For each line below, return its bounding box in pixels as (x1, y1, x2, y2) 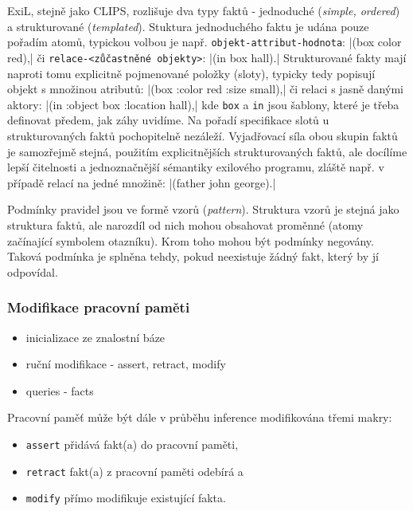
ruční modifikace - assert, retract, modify (25, 356, 226, 372)
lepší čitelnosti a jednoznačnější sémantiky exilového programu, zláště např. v (7, 159, 384, 175)
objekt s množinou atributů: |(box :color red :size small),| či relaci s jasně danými (7, 81, 403, 97)
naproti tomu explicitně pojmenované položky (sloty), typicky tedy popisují (7, 65, 376, 81)
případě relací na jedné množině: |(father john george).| (7, 174, 276, 191)
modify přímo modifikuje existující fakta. (25, 489, 226, 506)
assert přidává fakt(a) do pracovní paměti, (25, 435, 239, 452)
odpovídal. (7, 263, 58, 280)
